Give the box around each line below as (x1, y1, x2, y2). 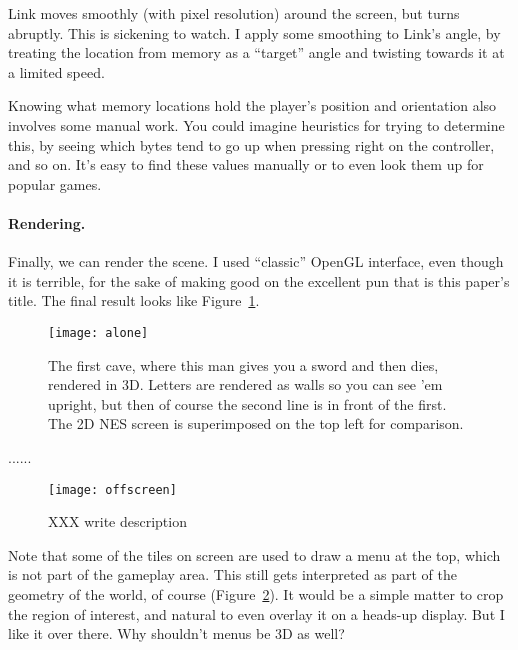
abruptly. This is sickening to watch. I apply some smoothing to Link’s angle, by (8, 22, 501, 43)
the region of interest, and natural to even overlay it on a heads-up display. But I (8, 603, 505, 624)
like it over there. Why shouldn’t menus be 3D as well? (8, 623, 345, 644)
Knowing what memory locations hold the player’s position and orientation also (8, 95, 497, 116)
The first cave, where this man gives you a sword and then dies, (48, 354, 439, 375)
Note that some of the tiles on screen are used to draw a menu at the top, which (8, 544, 501, 565)
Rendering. (8, 212, 86, 233)
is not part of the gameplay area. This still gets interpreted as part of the (8, 564, 457, 585)
